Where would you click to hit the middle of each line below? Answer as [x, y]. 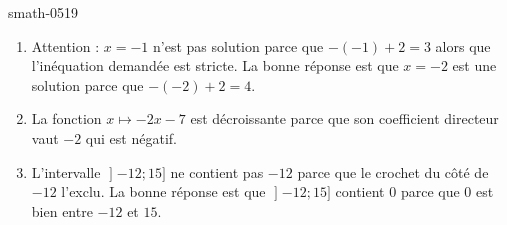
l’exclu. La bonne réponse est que [163, 191]
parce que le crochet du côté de [393, 171]
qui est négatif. [131, 137]
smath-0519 [43, 12]
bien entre [62, 210]
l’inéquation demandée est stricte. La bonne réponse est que [215, 65]
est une [474, 65]
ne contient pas [217, 171]
